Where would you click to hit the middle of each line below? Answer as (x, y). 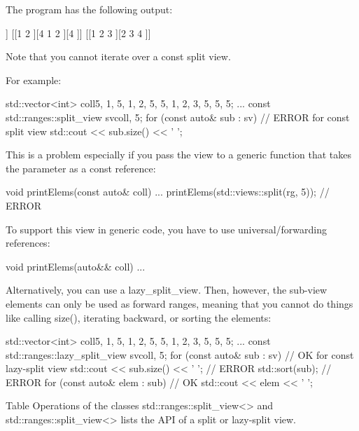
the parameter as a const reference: (81, 168)
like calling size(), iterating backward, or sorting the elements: (139, 317)
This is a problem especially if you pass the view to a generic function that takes (179, 155)
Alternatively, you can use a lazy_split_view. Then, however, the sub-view (167, 290)
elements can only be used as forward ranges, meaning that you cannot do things (179, 303)
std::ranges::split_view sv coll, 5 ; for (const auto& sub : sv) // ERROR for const (178, 117)
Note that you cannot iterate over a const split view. (118, 56)
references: (28, 243)
